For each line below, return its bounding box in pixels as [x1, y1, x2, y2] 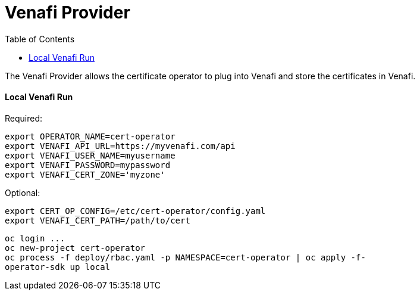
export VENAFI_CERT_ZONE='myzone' [5, 169, 165, 179]
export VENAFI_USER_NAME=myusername [5, 150, 175, 160]
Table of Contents [5, 33, 75, 44]
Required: [5, 113, 43, 123]
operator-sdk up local [5, 262, 111, 272]
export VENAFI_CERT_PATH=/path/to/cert [5, 215, 190, 225]
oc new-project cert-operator [5, 243, 146, 253]
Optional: [5, 187, 40, 198]
